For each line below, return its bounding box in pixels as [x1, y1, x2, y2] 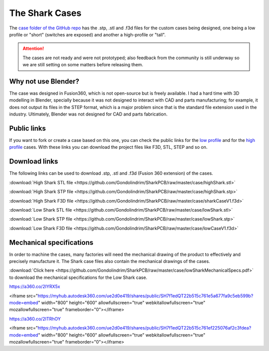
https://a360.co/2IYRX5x [9, 284, 60, 290]
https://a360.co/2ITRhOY [9, 316, 61, 322]
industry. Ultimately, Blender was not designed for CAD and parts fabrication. [9, 111, 168, 117]
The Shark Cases [9, 7, 82, 18]
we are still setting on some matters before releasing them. [22, 62, 143, 68]
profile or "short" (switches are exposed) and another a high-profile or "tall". [9, 31, 166, 37]
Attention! [22, 45, 44, 52]
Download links [9, 157, 58, 166]
